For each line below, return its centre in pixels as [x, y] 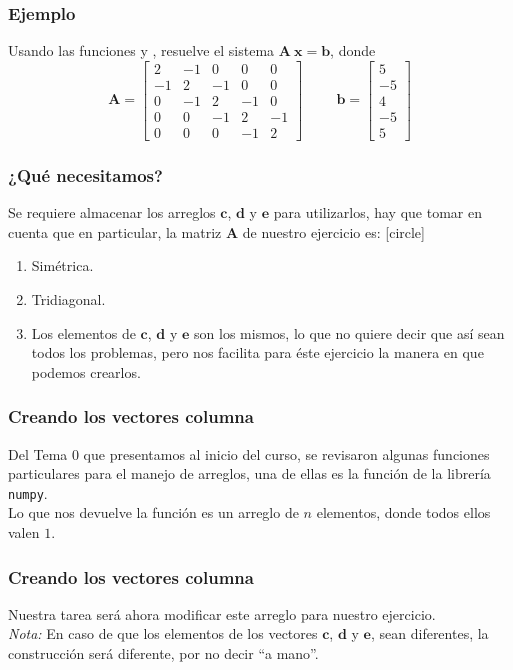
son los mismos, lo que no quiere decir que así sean [349, 332]
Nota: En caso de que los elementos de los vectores [163, 633]
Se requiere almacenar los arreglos [112, 212]
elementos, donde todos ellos [403, 512]
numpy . [28, 492]
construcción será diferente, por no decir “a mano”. [163, 653]
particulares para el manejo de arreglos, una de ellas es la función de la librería [249, 473]
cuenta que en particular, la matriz [115, 231]
